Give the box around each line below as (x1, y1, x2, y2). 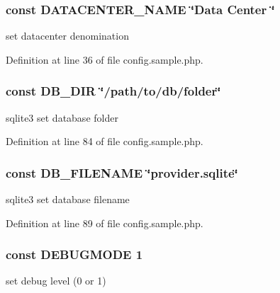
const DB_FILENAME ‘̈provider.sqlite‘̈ (6, 163, 238, 181)
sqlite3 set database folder (6, 110, 118, 125)
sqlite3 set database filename (6, 192, 130, 207)
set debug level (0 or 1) (6, 273, 106, 288)
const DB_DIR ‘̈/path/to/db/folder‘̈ (6, 82, 221, 100)
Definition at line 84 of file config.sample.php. (6, 134, 203, 149)
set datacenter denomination (6, 28, 129, 43)
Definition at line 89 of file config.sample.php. (6, 215, 203, 230)
